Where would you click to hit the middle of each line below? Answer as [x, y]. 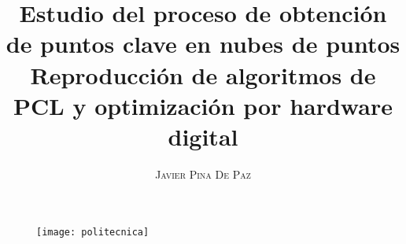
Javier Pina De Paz [203, 174]
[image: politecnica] [93, 233]
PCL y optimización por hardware [203, 105]
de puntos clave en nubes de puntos [203, 44]
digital [203, 136]
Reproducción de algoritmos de [203, 74]
